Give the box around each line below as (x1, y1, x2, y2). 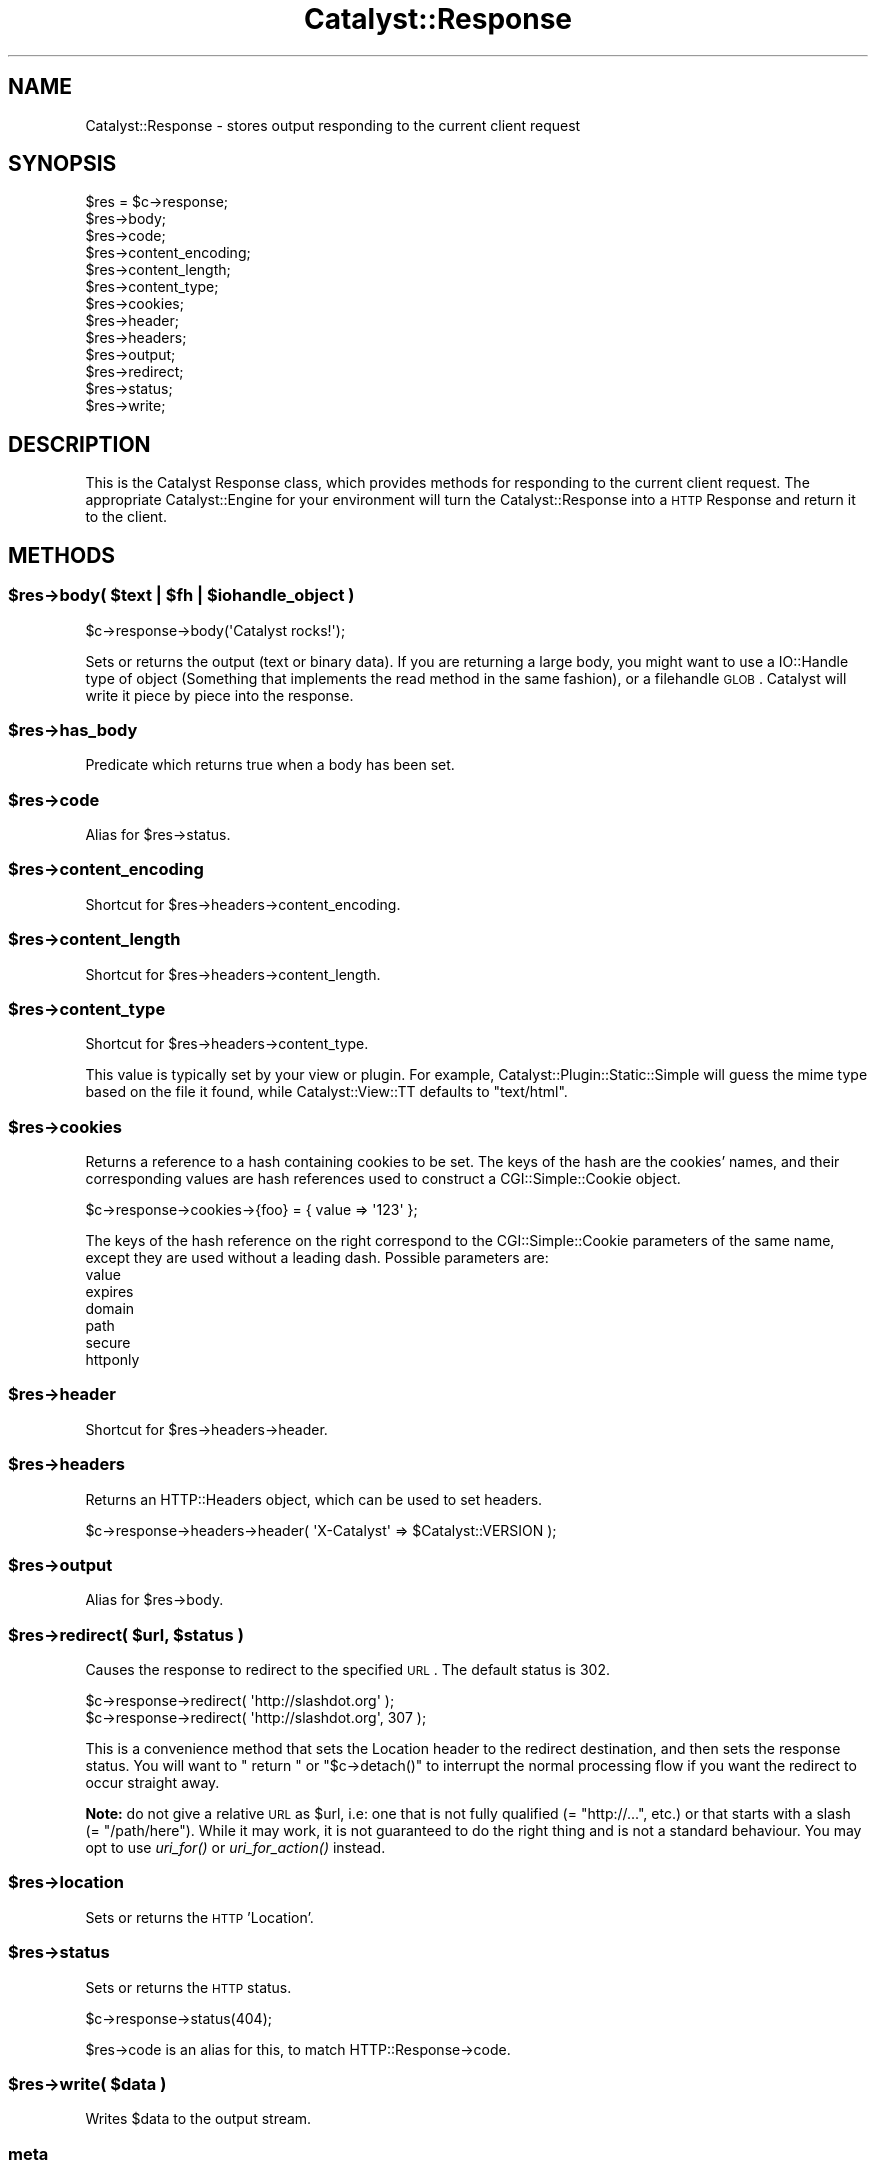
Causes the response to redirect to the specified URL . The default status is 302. (85, 1661, 610, 1678)
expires (85, 1283, 134, 1300)
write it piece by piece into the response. (85, 686, 354, 704)
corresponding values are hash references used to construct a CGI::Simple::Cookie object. (85, 1170, 681, 1187)
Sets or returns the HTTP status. (85, 1978, 292, 1996)
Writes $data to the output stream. (85, 2110, 312, 2128)
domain (85, 1300, 135, 1317)
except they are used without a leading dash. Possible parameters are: (85, 1249, 549, 1266)
